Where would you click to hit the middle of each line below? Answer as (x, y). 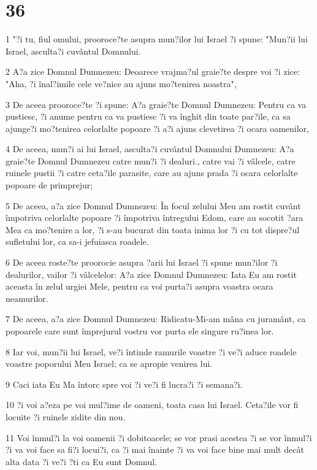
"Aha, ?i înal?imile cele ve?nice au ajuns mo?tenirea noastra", (121, 83)
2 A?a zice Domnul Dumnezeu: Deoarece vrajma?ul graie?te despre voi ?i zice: (153, 71)
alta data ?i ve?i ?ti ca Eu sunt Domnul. (82, 461)
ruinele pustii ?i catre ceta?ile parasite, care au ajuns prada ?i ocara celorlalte (152, 173)
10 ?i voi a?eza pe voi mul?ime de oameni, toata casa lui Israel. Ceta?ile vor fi (152, 405)
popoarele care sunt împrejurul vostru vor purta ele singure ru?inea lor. (140, 331)
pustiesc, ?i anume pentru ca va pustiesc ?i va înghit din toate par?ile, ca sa (148, 116)
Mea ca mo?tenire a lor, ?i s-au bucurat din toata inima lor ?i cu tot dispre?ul (153, 229)
